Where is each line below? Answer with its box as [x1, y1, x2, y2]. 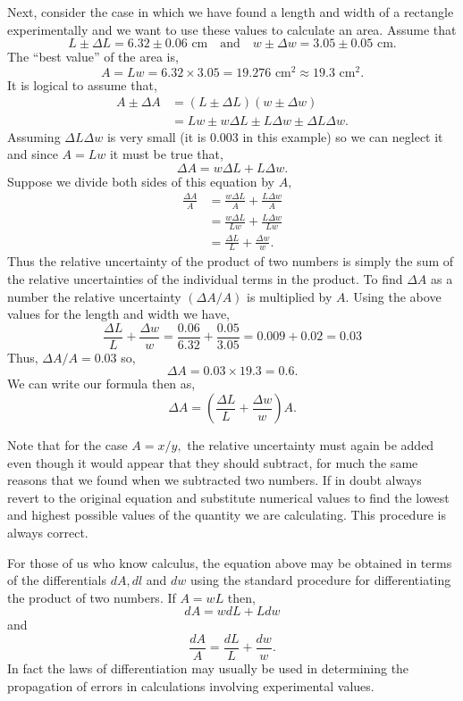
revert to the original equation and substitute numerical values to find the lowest [7, 488, 450, 506]
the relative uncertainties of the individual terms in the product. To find [7, 270, 403, 288]
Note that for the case [7, 436, 128, 455]
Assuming [7, 127, 61, 146]
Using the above [353, 287, 442, 305]
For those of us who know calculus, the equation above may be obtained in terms [7, 553, 452, 572]
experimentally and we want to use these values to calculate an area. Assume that [7, 20, 457, 38]
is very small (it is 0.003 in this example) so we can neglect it [106, 127, 443, 146]
